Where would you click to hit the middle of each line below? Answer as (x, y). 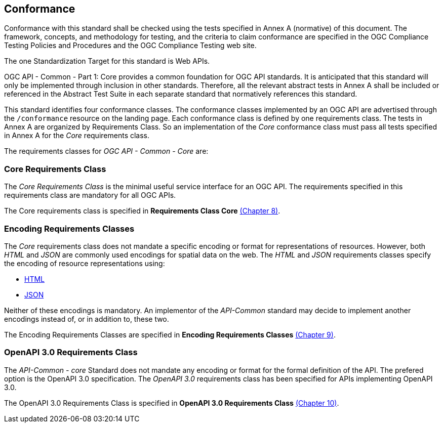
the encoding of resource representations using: (85, 263)
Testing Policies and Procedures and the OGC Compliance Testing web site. (130, 46)
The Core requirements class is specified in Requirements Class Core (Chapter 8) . (142, 211)
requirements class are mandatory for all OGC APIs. (90, 195)
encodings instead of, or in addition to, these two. (87, 319)
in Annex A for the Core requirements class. (77, 136)
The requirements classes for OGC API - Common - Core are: (106, 151)
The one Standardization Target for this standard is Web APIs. (107, 61)
